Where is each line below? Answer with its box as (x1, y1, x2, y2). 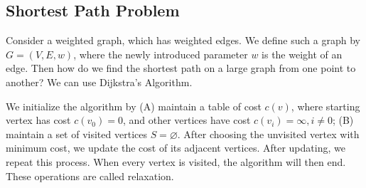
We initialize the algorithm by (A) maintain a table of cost (6, 98, 262, 113)
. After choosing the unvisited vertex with (177, 126, 360, 141)
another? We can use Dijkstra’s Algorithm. (6, 74, 193, 89)
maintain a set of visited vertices (6, 126, 147, 141)
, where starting (291, 98, 360, 113)
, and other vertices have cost (122, 113, 251, 127)
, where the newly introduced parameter (73, 46, 248, 61)
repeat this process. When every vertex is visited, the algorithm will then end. (6, 154, 346, 169)
